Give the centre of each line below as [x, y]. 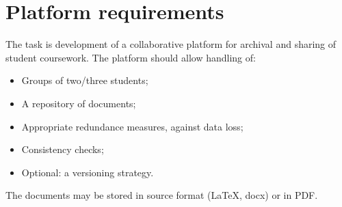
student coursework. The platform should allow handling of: [131, 57]
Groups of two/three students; [85, 80]
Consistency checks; [63, 149]
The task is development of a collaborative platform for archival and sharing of [171, 44]
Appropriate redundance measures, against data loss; [132, 126]
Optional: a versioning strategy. [88, 172]
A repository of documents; [79, 103]
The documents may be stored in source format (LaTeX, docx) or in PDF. [162, 195]
